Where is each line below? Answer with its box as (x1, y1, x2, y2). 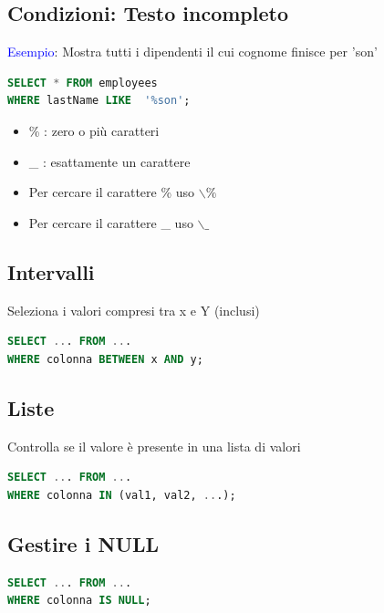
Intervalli (7, 257, 95, 286)
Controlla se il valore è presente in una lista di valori (7, 436, 301, 455)
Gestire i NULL (7, 529, 160, 557)
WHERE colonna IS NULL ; (7, 594, 151, 608)
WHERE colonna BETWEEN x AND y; (7, 352, 203, 366)
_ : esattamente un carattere (28, 151, 191, 171)
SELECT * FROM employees (7, 76, 158, 89)
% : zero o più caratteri (28, 120, 160, 140)
